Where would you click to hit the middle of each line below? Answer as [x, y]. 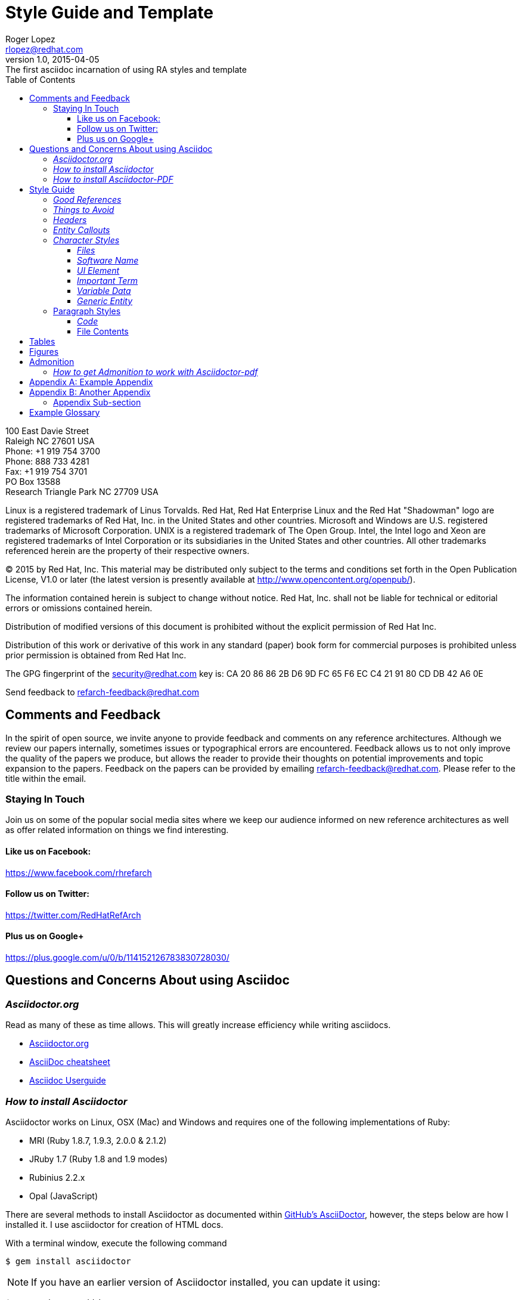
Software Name [108, 260]
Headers [70, 219]
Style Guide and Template [109, 13]
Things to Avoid [84, 209]
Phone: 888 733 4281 [47, 461]
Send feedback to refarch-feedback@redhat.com [102, 692]
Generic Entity [105, 301]
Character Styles [86, 240]
